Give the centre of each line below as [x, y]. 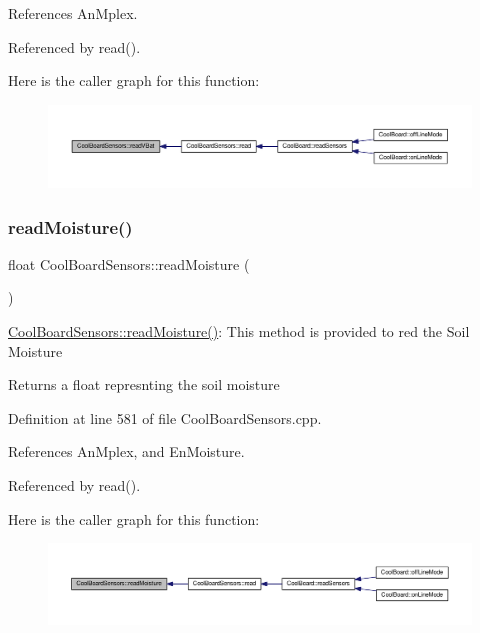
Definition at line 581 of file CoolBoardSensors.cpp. [165, 417]
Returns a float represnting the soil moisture [144, 384]
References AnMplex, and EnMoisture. [126, 451]
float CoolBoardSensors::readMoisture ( [129, 263]
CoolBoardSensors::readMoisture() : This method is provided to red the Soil [239, 331]
